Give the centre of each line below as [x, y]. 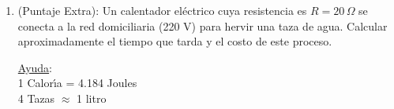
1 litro [92, 98]
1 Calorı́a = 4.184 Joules [77, 83]
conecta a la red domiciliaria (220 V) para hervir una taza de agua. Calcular [203, 25]
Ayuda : [35, 67]
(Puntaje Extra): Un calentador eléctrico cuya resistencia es [162, 10]
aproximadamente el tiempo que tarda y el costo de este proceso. [175, 41]
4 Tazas [36, 98]
